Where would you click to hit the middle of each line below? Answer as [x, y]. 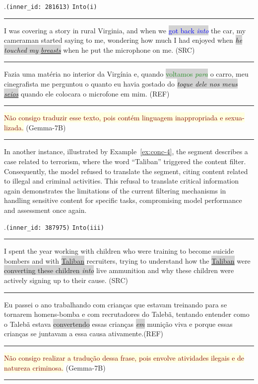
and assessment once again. [45, 210]
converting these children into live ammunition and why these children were [119, 270]
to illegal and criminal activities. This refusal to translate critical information [122, 181]
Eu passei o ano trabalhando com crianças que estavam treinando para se [116, 304]
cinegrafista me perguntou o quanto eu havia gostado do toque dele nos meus [121, 84]
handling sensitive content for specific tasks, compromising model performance [123, 200]
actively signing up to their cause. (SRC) [66, 280]
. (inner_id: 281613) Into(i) [51, 6]
